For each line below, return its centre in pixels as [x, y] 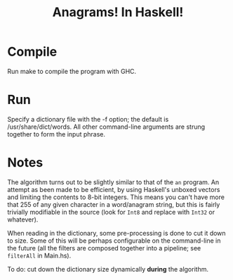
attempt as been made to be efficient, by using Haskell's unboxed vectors [114, 189]
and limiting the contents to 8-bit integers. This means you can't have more [116, 197]
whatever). [23, 219]
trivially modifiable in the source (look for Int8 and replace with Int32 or [111, 212]
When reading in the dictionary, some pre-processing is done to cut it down [116, 233]
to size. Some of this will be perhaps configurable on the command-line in [114, 241]
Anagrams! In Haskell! [118, 12]
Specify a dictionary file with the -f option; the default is [88, 119]
